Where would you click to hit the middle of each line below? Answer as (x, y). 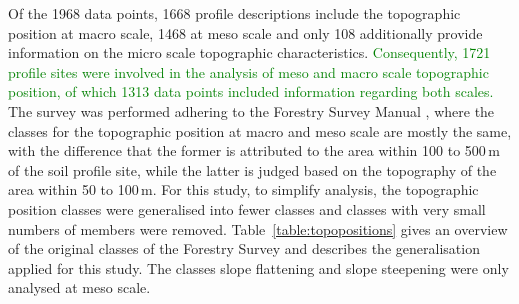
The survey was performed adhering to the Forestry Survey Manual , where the (251, 110)
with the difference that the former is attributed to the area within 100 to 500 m (254, 150)
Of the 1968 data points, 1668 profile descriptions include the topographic (234, 13)
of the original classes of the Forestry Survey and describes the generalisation (244, 248)
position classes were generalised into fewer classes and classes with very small (247, 208)
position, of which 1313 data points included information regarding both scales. (251, 91)
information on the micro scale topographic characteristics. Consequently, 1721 (249, 52)
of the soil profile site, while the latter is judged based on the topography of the (252, 169)
